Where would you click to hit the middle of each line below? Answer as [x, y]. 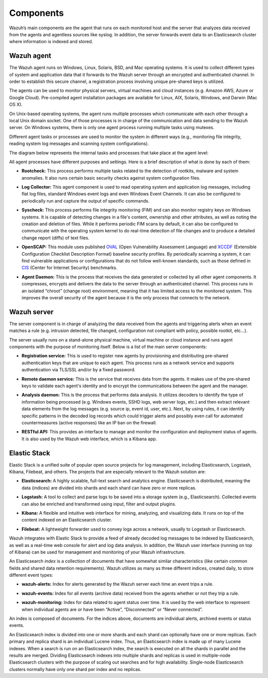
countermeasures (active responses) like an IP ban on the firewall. [89, 422]
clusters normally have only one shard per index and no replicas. [75, 669]
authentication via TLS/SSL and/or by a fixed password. [79, 370]
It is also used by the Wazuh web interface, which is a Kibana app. [89, 439]
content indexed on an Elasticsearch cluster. [67, 520]
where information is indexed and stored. [51, 42]
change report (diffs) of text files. [55, 238]
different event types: [31, 575]
